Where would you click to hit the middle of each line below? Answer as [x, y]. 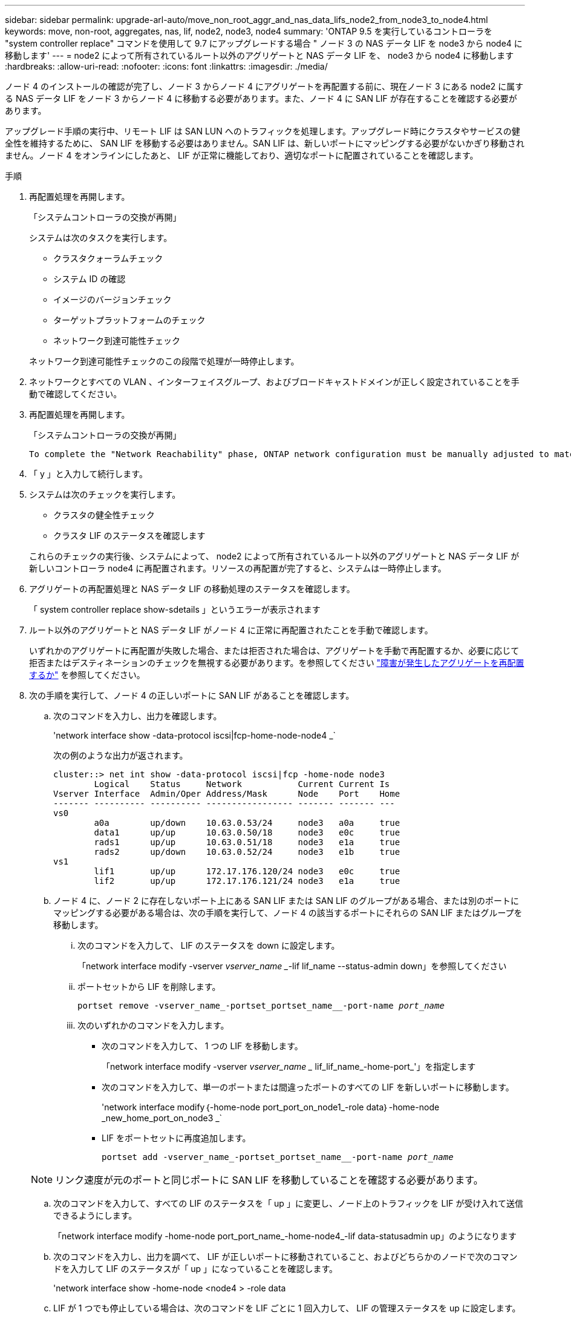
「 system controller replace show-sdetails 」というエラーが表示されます [175, 609]
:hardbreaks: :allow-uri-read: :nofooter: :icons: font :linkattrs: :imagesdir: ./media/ [166, 66]
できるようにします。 [95, 1215]
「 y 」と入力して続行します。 [88, 474]
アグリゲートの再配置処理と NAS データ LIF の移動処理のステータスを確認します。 [192, 589]
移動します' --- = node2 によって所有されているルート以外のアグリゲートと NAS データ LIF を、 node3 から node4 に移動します [259, 55]
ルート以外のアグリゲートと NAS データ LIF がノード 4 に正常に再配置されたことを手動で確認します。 [231, 630]
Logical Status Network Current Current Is [242, 784]
